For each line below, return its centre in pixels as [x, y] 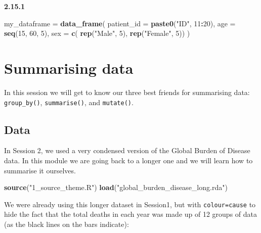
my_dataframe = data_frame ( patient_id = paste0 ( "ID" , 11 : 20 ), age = [120, 23]
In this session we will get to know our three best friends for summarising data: [127, 92]
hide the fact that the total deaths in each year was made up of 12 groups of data [131, 214]
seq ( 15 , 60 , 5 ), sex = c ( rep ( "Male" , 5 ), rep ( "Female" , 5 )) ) [97, 33]
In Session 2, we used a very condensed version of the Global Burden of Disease [127, 150]
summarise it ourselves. [40, 170]
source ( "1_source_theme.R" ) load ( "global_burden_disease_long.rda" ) [116, 187]
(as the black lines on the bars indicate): [67, 224]
